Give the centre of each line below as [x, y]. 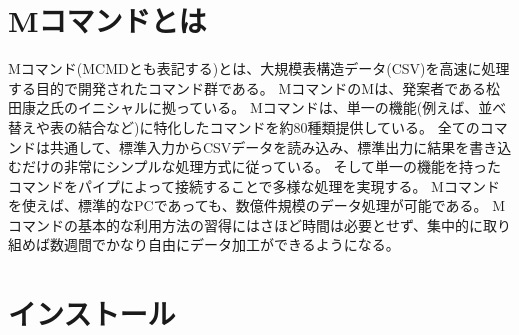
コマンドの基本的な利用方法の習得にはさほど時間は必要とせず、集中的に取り [260, 224]
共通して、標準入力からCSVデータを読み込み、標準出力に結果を [259, 146]
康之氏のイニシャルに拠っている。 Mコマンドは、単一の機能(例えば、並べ [264, 107]
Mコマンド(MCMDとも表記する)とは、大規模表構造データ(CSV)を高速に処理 [259, 68]
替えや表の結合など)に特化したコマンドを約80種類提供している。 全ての [244, 126]
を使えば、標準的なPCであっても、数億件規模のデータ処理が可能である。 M [257, 205]
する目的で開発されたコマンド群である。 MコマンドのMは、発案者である [247, 87]
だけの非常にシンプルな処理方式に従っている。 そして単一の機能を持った [261, 166]
